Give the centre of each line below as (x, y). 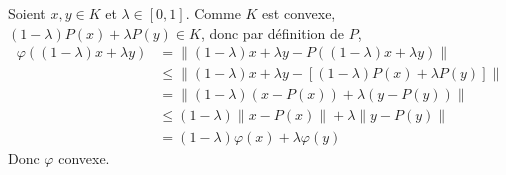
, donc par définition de (272, 32)
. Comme (213, 13)
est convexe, (299, 13)
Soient (27, 13)
